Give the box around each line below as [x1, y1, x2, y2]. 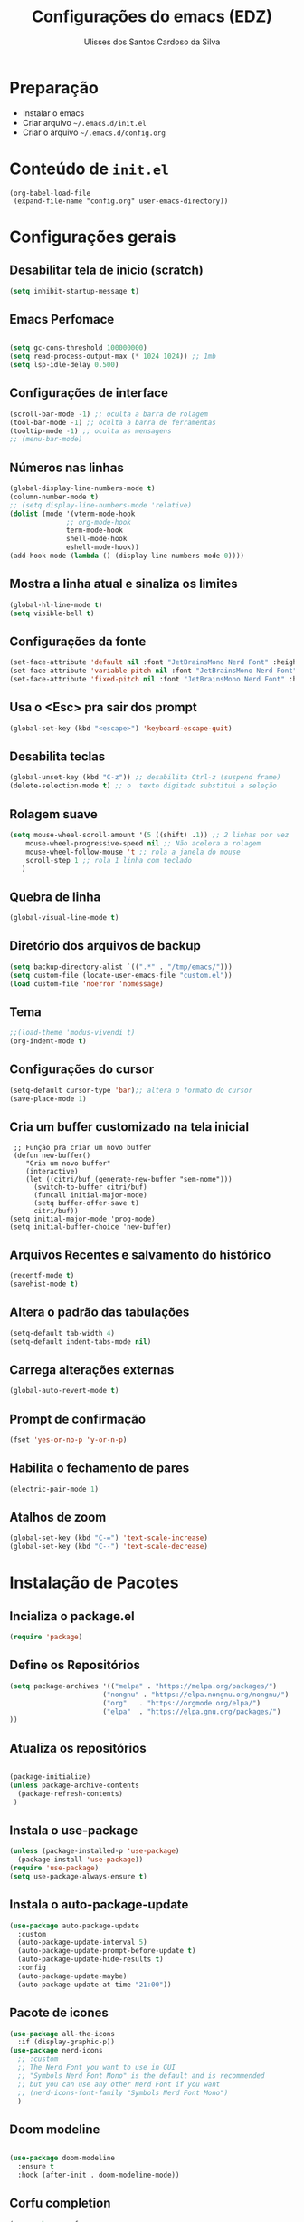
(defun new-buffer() [13, 1151, 91, 1161]
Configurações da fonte [9, 633, 147, 649]
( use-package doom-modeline [9, 2154, 116, 2163]
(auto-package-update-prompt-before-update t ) [17, 1947, 196, 1956]
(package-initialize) [9, 1773, 91, 1782]
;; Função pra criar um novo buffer [13, 1144, 152, 1153]
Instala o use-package [9, 1822, 138, 1838]
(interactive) [25, 1167, 79, 1176]
